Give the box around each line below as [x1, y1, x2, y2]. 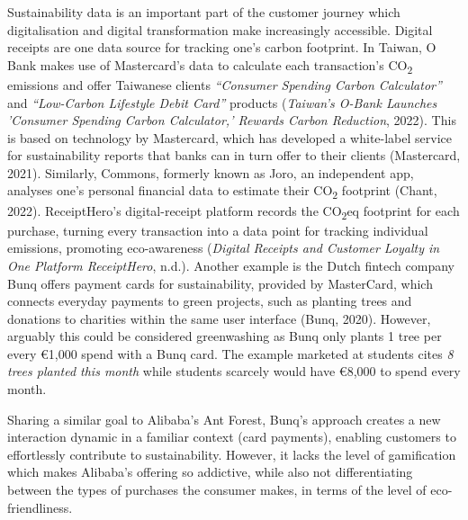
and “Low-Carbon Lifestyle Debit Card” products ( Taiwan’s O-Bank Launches [7, 93, 437, 112]
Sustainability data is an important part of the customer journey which [7, 3, 400, 21]
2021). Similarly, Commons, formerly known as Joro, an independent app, [7, 163, 414, 182]
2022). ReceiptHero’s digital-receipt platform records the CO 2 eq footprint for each [7, 201, 460, 222]
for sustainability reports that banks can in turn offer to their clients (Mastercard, [7, 146, 461, 165]
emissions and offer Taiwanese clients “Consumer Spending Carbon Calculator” [7, 75, 442, 94]
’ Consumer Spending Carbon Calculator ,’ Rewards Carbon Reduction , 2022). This [7, 111, 456, 130]
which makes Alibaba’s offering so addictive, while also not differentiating [7, 462, 413, 481]
